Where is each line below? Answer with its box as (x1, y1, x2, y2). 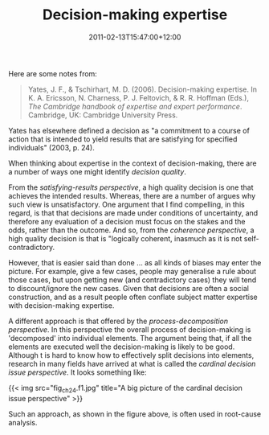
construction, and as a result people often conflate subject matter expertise (8, 292, 259, 302)
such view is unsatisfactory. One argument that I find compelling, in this (8, 199, 245, 209)
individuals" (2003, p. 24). (8, 142, 95, 152)
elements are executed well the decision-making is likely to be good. (8, 342, 235, 351)
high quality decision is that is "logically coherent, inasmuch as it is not (8, 233, 243, 243)
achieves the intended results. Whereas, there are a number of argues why (8, 191, 256, 200)
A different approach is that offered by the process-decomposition (8, 316, 229, 326)
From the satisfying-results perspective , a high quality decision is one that (8, 183, 255, 192)
